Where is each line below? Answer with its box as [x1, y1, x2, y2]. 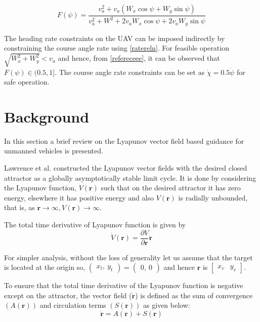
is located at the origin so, [4, 262, 85, 272]
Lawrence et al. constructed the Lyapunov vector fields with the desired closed [4, 163, 247, 173]
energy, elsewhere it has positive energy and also [4, 192, 154, 203]
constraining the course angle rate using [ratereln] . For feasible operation [4, 43, 229, 53]
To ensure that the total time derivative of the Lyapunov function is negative [4, 280, 243, 291]
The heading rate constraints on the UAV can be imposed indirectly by [4, 32, 225, 43]
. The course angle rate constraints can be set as [55, 66, 205, 77]
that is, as [4, 202, 35, 213]
